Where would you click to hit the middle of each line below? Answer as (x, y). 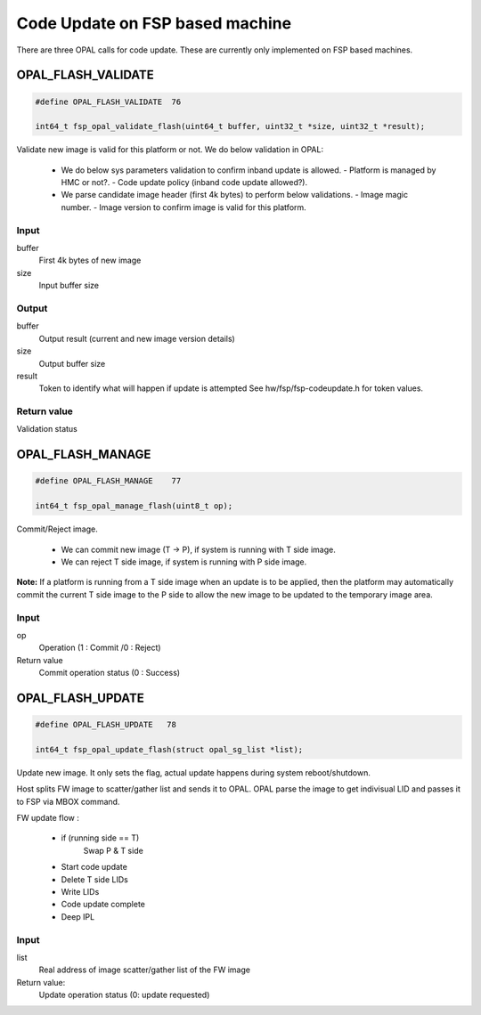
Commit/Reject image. (57, 529)
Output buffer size (72, 363)
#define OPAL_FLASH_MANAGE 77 (108, 481)
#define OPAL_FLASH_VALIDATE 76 (108, 101)
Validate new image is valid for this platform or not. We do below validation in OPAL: (170, 150)
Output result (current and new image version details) (137, 338)
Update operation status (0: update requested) (124, 995)
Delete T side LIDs (94, 879)
